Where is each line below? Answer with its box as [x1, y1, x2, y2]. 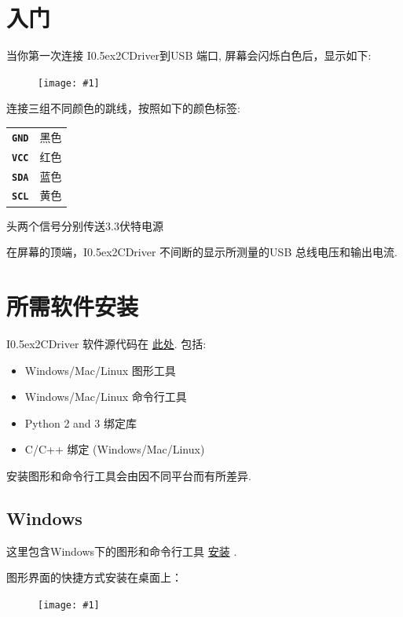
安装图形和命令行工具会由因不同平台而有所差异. [6, 467, 251, 483]
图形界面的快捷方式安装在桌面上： [6, 569, 182, 586]
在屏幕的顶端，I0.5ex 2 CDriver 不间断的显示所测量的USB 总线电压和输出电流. [6, 244, 398, 260]
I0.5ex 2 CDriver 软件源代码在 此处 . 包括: [6, 335, 207, 351]
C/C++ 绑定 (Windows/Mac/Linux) [24, 441, 205, 457]
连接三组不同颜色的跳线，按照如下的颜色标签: [6, 100, 240, 116]
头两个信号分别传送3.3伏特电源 [6, 217, 163, 233]
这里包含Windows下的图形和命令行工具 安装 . [6, 542, 237, 559]
